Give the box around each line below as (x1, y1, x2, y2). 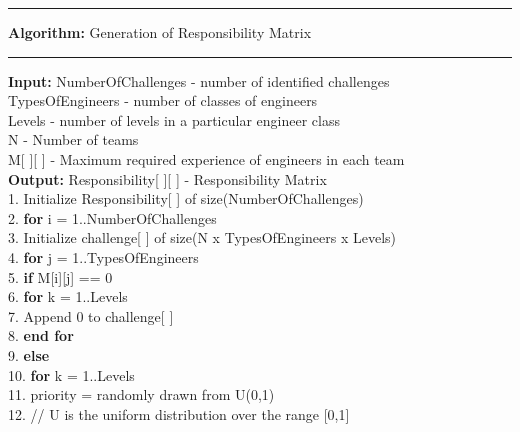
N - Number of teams (8, 129, 139, 150)
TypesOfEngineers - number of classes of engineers (8, 90, 318, 111)
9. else (8, 344, 50, 365)
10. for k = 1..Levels (8, 364, 135, 385)
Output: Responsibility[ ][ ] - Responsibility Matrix (8, 168, 327, 189)
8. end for (8, 325, 74, 346)
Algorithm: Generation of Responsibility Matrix (8, 22, 312, 42)
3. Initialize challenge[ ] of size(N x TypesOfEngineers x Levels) (8, 227, 397, 248)
